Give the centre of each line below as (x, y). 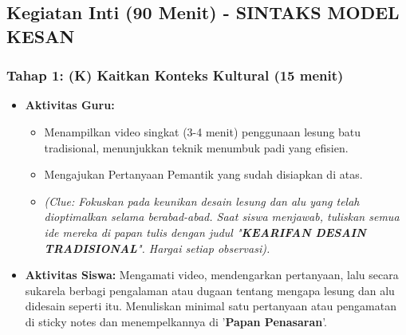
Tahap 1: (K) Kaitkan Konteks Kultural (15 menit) (175, 75)
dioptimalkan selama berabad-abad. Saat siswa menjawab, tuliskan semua (222, 217)
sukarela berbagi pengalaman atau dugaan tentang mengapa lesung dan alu (210, 290)
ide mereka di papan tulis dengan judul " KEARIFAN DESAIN (205, 232)
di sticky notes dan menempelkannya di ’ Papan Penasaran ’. (176, 321)
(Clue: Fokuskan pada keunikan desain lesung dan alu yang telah (202, 201)
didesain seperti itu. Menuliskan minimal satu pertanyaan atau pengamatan (211, 306)
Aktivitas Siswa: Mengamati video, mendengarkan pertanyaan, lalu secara (212, 275)
